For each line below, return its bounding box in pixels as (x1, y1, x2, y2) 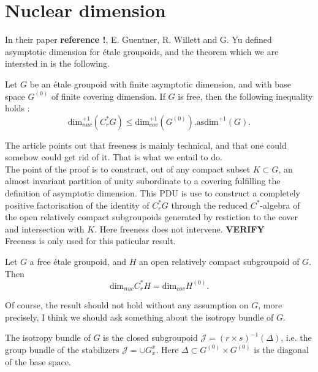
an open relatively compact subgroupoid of (138, 255, 300, 268)
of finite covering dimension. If (51, 89, 165, 102)
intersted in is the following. (5, 57, 110, 70)
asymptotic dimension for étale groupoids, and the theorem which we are (5, 45, 279, 58)
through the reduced (171, 198, 248, 211)
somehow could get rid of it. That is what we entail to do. (5, 151, 222, 163)
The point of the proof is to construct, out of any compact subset (5, 162, 251, 175)
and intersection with (5, 222, 85, 235)
